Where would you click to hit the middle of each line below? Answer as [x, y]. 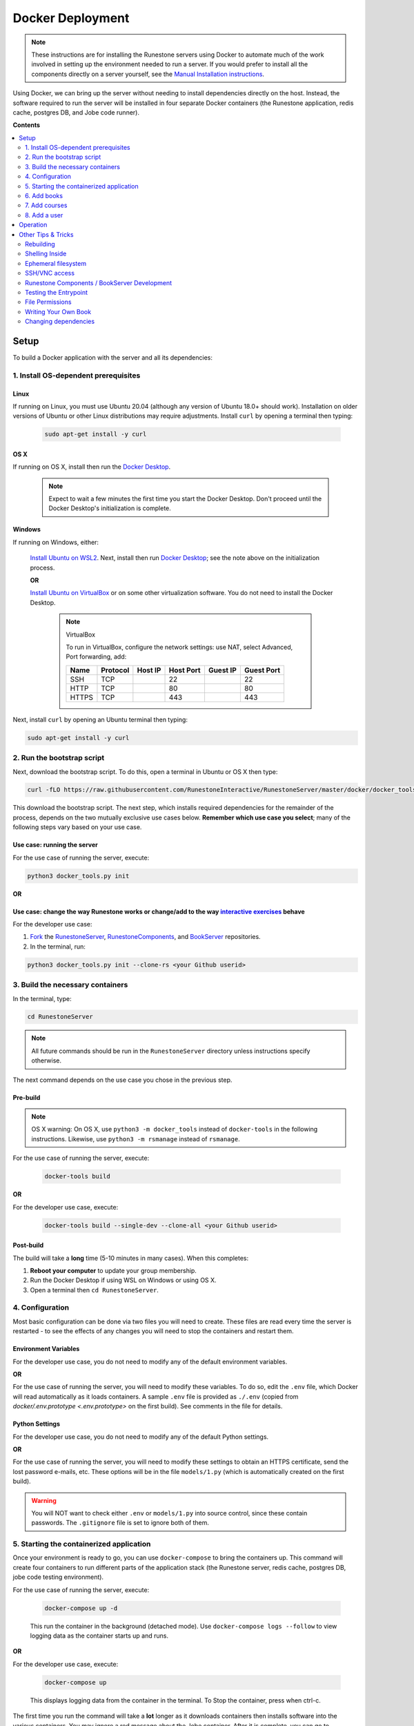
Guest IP [223, 670]
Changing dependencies [60, 322]
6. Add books [44, 196]
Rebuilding [40, 244]
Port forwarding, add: [96, 657]
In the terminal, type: [42, 998]
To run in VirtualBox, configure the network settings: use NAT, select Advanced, [179, 647]
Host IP [149, 670]
